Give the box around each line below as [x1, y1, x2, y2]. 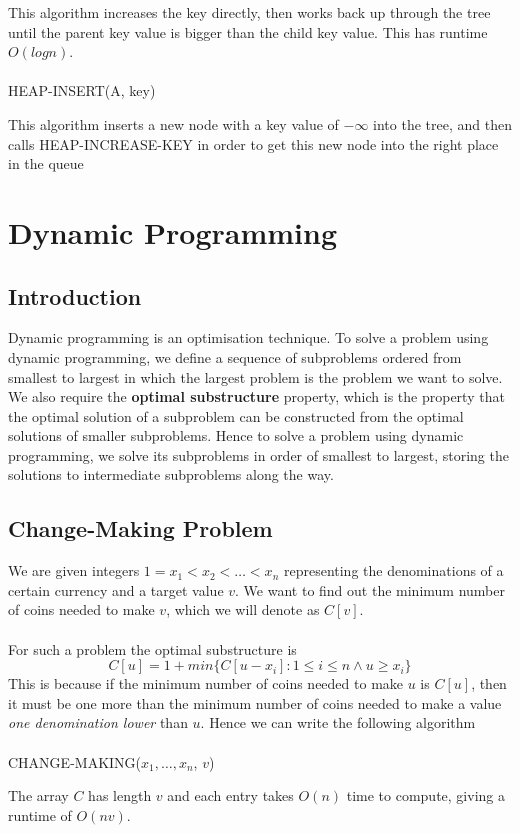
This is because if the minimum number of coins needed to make [8, 673, 404, 694]
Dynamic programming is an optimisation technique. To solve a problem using [8, 327, 489, 348]
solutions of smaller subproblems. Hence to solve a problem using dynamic [8, 425, 464, 446]
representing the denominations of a [283, 560, 504, 581]
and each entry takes [167, 785, 294, 806]
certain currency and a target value [8, 579, 224, 600]
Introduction [8, 280, 142, 311]
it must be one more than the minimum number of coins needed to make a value [8, 692, 502, 713]
